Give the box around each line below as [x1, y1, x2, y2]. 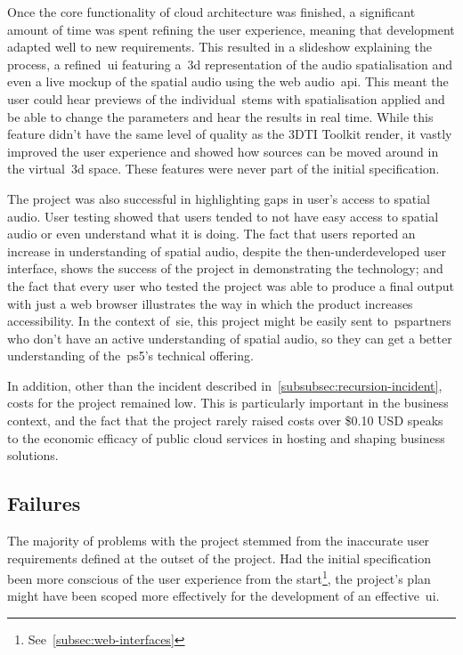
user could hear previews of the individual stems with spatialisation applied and [7, 89, 445, 108]
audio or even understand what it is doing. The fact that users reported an [7, 224, 416, 243]
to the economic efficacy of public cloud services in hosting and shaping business [7, 428, 445, 447]
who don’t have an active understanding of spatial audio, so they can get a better [7, 328, 452, 347]
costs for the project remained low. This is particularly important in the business [7, 393, 449, 412]
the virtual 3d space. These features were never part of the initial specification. [7, 159, 440, 178]
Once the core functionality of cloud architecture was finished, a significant [7, 3, 416, 20]
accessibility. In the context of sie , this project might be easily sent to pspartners [7, 311, 451, 330]
